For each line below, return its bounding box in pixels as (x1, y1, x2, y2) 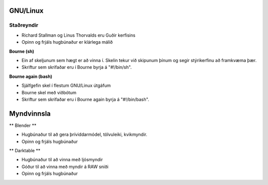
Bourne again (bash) (9, 73, 53, 79)
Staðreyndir (9, 22, 39, 29)
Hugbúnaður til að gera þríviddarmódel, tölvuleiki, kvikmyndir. (21, 131, 147, 137)
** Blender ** (9, 122, 37, 128)
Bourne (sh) (9, 48, 34, 54)
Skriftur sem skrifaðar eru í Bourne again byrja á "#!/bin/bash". (21, 96, 149, 102)
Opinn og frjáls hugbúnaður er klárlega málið (21, 39, 113, 45)
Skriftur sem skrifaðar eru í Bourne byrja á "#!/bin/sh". (21, 64, 132, 70)
